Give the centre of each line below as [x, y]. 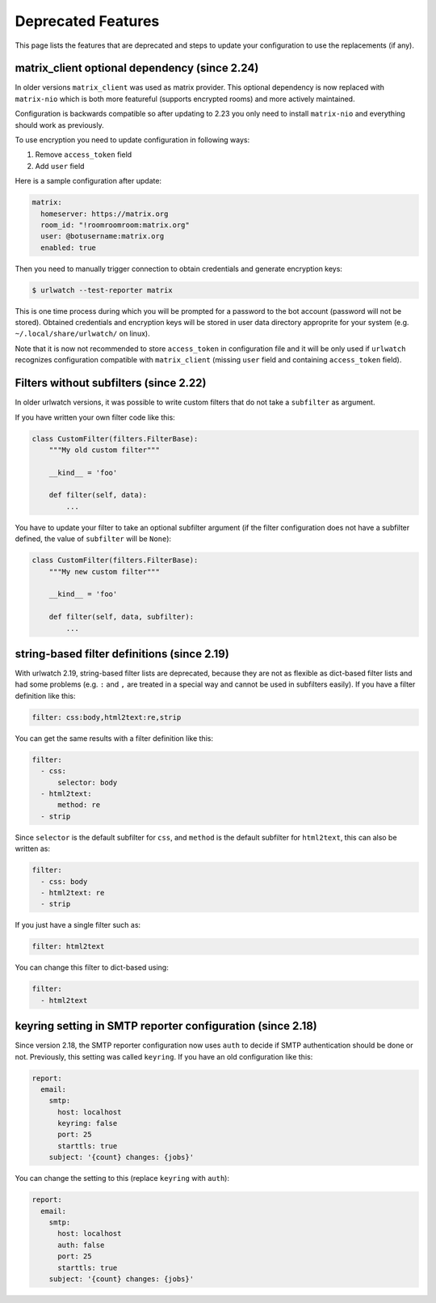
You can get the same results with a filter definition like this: [114, 738]
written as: [32, 848]
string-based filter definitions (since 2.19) [122, 654]
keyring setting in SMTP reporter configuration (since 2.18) [166, 1026]
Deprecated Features [87, 21]
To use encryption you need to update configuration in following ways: [132, 140]
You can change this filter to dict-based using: [92, 967]
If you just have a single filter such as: [78, 925]
